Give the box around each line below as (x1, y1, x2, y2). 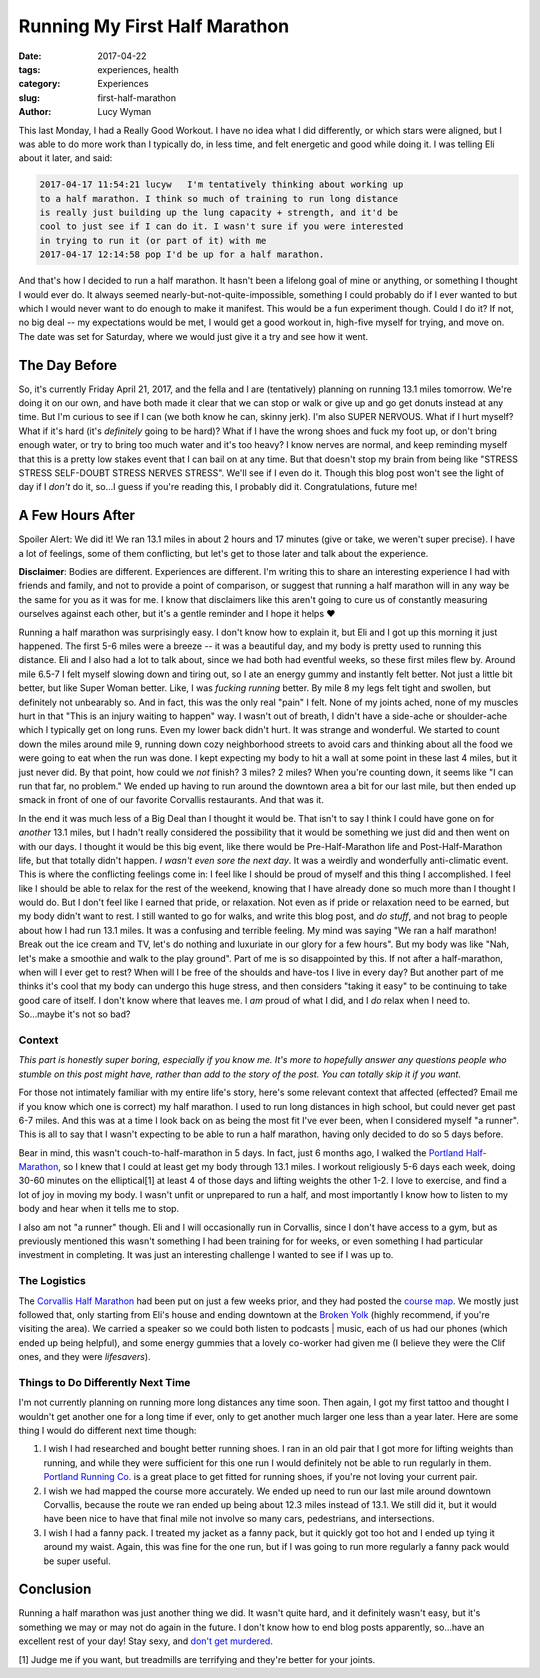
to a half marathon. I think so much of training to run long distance (39, 193, 399, 204)
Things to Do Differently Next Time (18, 1375, 191, 1389)
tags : (18, 63, 41, 75)
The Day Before (18, 356, 117, 374)
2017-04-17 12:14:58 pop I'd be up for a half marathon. (39, 249, 325, 260)
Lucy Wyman (97, 106, 152, 118)
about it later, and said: (18, 152, 113, 164)
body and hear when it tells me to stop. (18, 1203, 180, 1215)
